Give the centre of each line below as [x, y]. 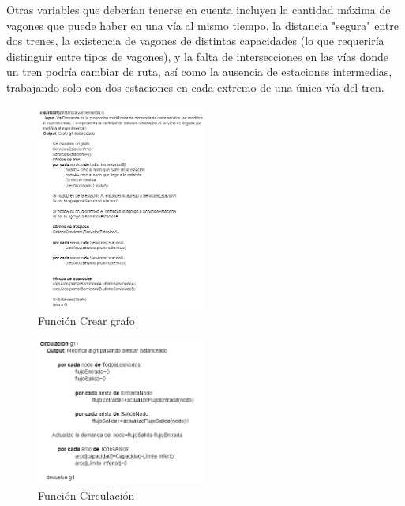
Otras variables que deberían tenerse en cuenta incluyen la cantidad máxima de [199, 9]
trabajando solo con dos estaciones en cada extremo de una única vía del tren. [195, 87]
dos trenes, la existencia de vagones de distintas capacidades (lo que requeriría [195, 41]
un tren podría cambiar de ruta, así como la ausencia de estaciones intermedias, [199, 72]
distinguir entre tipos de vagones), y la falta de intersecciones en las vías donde [198, 56]
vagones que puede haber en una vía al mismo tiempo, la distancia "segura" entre [202, 25]
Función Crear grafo [86, 321]
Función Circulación [86, 495]
